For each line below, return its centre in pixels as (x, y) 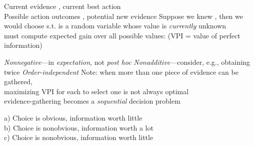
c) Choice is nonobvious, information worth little (79, 137)
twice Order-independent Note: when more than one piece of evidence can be (121, 72)
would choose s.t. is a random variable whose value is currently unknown (115, 26)
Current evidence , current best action (62, 6)
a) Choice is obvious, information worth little (73, 117)
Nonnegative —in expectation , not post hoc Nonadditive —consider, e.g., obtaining (127, 62)
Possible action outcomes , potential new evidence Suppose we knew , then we (124, 16)
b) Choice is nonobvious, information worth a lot (79, 127)
